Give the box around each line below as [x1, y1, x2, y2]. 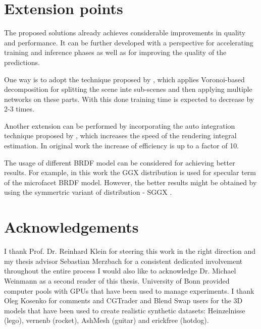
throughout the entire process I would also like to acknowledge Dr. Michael [4, 265, 236, 276]
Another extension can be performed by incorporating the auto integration [4, 120, 235, 131]
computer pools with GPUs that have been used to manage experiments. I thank [4, 285, 254, 296]
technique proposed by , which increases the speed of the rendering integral [4, 130, 237, 141]
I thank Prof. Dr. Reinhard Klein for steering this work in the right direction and [4, 246, 256, 256]
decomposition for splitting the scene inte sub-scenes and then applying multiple [4, 84, 252, 94]
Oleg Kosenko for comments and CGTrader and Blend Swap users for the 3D [4, 295, 243, 306]
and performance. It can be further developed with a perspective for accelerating [4, 37, 253, 47]
